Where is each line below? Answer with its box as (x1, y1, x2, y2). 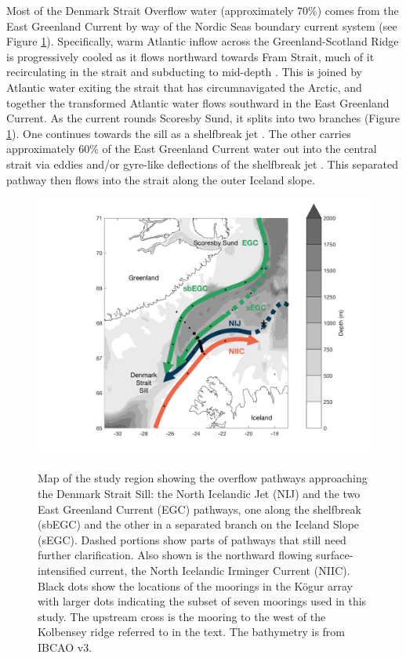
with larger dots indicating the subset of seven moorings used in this (38, 593, 367, 609)
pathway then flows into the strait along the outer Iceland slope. (6, 171, 315, 187)
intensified (38, 562, 86, 579)
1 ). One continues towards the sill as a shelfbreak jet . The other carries (6, 125, 351, 141)
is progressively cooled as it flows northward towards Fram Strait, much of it (6, 48, 375, 64)
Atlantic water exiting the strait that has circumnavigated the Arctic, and (6, 78, 362, 95)
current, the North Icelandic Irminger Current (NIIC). (89, 562, 350, 579)
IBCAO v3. (38, 639, 92, 656)
